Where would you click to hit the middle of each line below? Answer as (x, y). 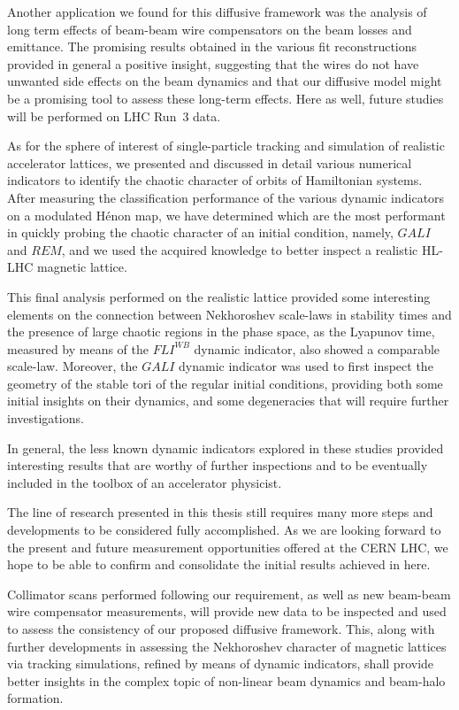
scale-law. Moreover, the (73, 366)
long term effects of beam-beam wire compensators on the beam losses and (210, 29)
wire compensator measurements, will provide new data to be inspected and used (227, 611)
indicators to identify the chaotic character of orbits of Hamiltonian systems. (215, 180)
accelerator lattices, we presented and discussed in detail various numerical (210, 162)
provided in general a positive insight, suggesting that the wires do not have (213, 63)
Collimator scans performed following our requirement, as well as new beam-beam (229, 594)
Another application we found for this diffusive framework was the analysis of (217, 12)
